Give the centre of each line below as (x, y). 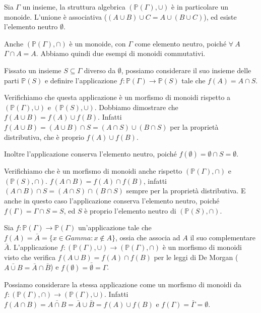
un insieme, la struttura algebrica (74, 7)
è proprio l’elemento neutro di (130, 210)
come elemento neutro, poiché (181, 43)
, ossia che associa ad (148, 237)
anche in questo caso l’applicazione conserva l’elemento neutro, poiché (112, 200)
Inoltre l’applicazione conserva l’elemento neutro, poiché (90, 154)
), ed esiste (220, 16)
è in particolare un (200, 7)
